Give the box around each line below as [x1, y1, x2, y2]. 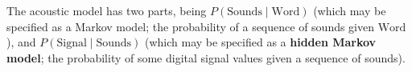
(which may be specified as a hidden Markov [145, 34, 377, 50]
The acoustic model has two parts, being [6, 2, 207, 18]
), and [6, 34, 36, 50]
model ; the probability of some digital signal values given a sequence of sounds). [6, 49, 406, 66]
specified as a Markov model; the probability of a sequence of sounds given [6, 18, 375, 34]
